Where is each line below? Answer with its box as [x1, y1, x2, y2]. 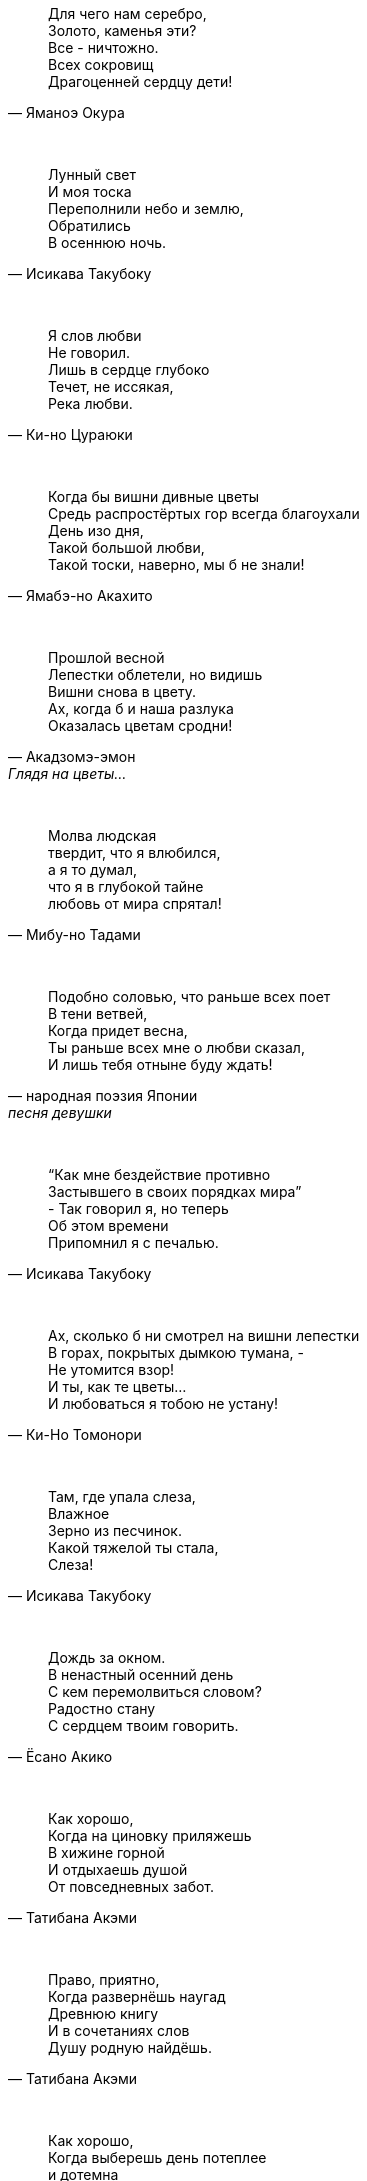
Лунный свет [48, 166, 136, 183]
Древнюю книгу [48, 2005, 159, 2022]
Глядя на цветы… [8, 765, 127, 782]
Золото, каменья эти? [48, 22, 197, 39]
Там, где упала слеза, [48, 1488, 196, 1505]
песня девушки [8, 1104, 112, 1121]
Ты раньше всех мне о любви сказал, [48, 1039, 305, 1056]
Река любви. [48, 395, 133, 412]
